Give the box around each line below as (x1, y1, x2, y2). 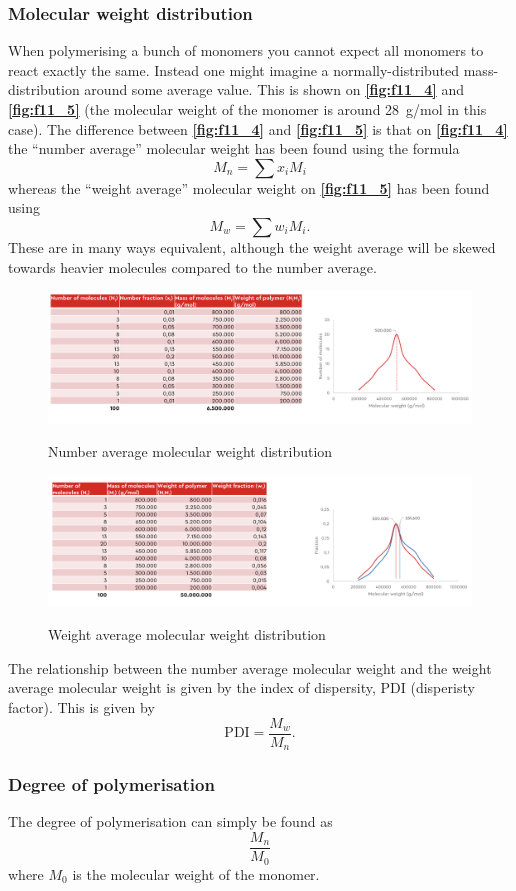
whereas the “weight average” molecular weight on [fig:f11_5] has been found (8, 177, 490, 198)
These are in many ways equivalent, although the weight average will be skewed (8, 236, 496, 257)
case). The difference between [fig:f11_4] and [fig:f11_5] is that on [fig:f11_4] (8, 118, 508, 139)
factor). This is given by (8, 697, 155, 718)
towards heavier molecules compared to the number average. (8, 256, 377, 277)
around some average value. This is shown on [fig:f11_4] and (84, 79, 464, 100)
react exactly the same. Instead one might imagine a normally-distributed (8, 59, 460, 80)
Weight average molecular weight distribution (48, 624, 326, 645)
